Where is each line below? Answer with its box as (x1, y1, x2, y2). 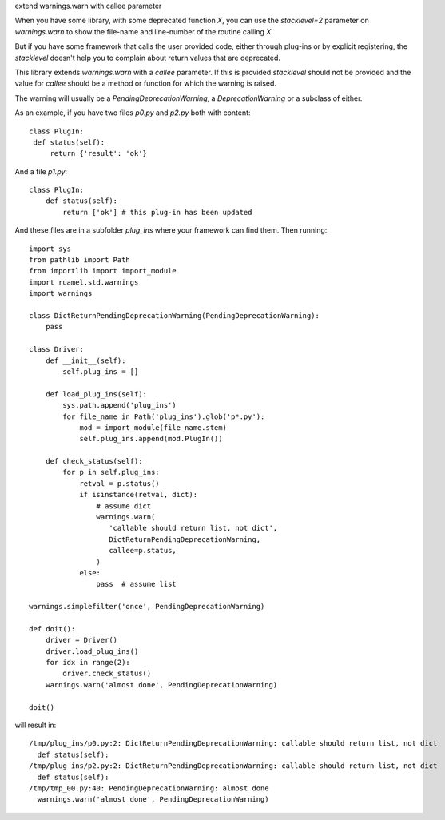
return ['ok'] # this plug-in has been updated (62, 208, 252, 217)
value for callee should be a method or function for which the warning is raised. (14, 78, 277, 88)
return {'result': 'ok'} (50, 149, 148, 158)
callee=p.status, (109, 546, 177, 555)
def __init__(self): (45, 356, 126, 365)
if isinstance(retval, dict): (79, 490, 198, 500)
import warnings (29, 289, 93, 298)
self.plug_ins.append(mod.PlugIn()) (79, 434, 223, 444)
